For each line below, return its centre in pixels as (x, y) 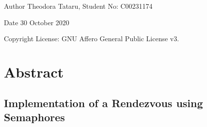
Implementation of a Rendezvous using (103, 103)
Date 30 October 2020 (37, 22)
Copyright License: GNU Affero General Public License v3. (92, 39)
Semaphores (34, 117)
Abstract (34, 71)
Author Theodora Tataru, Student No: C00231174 (78, 6)
